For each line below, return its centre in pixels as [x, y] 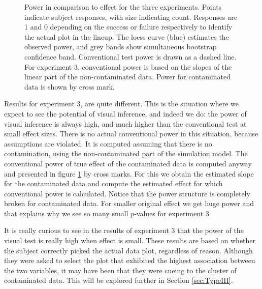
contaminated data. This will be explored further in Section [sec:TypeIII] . [119, 280]
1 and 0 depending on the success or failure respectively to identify [128, 27]
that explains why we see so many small [66, 213]
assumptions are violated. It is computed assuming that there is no [108, 143]
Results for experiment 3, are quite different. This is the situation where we [121, 104]
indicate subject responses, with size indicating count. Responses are [131, 17]
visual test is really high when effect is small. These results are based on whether [130, 240]
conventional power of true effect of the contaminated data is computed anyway [128, 163]
